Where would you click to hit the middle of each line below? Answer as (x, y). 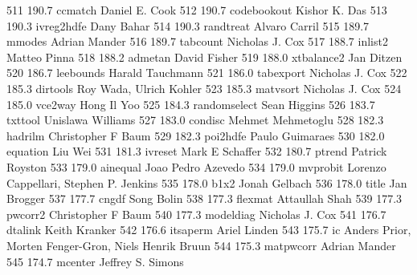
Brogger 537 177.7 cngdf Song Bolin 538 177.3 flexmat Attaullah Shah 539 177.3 (204, 198)
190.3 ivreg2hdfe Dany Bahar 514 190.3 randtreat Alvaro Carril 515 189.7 (188, 25)
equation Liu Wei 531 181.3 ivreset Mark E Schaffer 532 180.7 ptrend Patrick (197, 151)
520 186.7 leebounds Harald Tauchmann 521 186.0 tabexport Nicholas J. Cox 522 (207, 73)
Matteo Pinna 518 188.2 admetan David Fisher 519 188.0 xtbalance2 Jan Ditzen (204, 57)
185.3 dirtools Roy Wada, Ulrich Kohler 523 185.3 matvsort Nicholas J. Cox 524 (204, 88)
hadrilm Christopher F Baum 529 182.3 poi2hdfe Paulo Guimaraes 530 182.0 (196, 135)
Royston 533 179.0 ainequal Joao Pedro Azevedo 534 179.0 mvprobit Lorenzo (196, 166)
